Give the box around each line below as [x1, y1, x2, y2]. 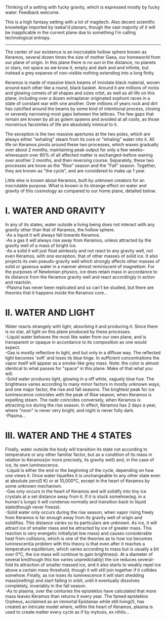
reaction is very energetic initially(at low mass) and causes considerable [5, 530, 152, 536]
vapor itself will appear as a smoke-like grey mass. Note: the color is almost [5, 360, 159, 366]
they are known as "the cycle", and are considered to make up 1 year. [5, 168, 146, 173]
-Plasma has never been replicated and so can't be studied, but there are [5, 284, 154, 290]
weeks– [129, 147, 145, 153]
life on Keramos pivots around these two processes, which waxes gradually [5, 142, 159, 147]
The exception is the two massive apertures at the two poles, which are [5, 131, 151, 137]
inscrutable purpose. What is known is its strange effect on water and [5, 183, 147, 188]
